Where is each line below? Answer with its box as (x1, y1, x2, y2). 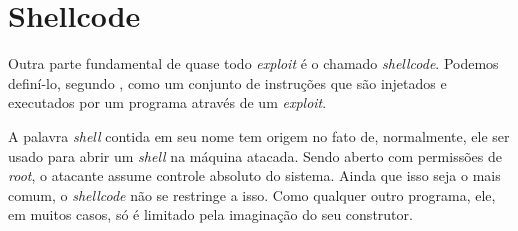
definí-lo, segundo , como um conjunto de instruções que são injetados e (8, 72, 447, 93)
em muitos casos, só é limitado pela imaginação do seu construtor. (8, 204, 413, 225)
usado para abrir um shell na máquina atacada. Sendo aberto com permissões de (8, 145, 502, 166)
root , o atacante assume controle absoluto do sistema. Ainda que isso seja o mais (8, 165, 501, 186)
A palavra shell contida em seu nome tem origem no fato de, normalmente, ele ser (8, 125, 510, 146)
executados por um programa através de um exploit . (8, 92, 327, 113)
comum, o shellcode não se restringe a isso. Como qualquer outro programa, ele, (8, 184, 496, 205)
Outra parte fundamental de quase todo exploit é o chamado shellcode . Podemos (8, 53, 499, 74)
